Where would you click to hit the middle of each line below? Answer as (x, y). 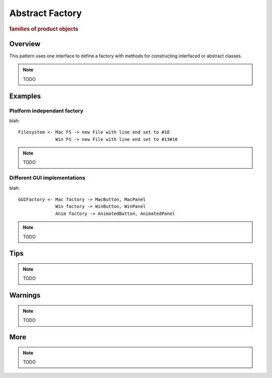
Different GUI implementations (47, 178)
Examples (25, 96)
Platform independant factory (46, 111)
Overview (25, 44)
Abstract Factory (46, 13)
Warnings (25, 295)
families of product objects (44, 29)
